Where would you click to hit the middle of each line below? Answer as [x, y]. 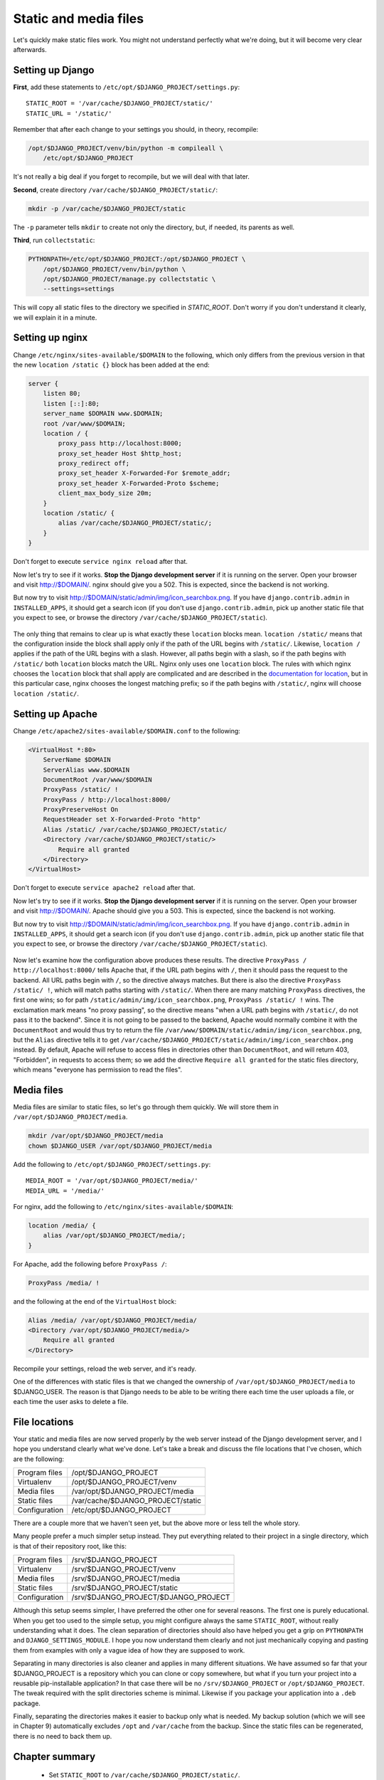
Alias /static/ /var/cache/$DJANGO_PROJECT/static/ [135, 829]
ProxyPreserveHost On [81, 810]
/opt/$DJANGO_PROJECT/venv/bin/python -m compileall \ [126, 148]
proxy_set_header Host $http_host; [120, 453]
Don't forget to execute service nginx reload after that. [101, 562]
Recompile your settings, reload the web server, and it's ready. [105, 1368]
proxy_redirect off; [94, 464]
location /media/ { [62, 1225]
